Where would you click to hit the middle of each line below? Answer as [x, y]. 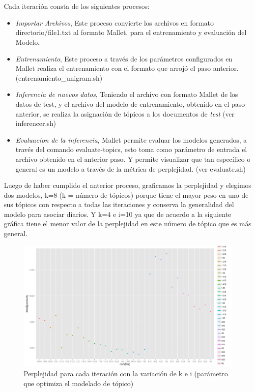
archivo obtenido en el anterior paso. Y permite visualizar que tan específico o [133, 159]
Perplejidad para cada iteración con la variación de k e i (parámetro [126, 374]
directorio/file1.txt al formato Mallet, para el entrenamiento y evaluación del [131, 32]
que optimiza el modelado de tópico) [79, 383]
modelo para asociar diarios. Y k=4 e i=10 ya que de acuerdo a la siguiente [118, 214]
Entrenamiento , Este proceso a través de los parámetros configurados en [124, 58]
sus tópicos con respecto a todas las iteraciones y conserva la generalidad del [119, 204]
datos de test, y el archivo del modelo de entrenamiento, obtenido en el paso [130, 104]
